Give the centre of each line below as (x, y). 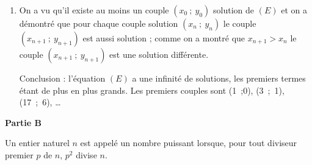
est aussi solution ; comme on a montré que (164, 38)
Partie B (23, 122)
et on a (294, 10)
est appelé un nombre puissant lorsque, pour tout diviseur (189, 143)
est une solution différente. (159, 54)
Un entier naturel (37, 143)
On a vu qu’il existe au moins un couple (94, 10)
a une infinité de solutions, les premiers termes (219, 78)
